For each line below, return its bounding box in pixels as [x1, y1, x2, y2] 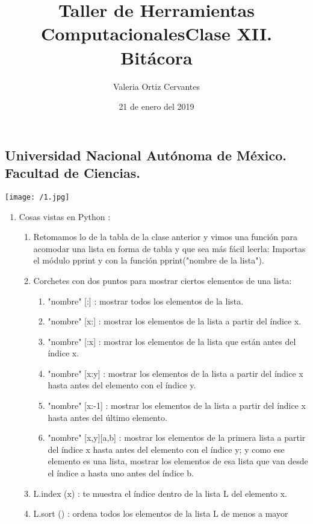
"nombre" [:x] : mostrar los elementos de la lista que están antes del [48, 335, 296, 347]
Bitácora [120, 45, 193, 69]
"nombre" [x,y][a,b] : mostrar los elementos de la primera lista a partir [48, 431, 306, 444]
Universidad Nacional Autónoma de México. [5, 145, 287, 164]
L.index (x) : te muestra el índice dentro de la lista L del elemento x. [33, 487, 287, 499]
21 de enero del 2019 [119, 100, 194, 113]
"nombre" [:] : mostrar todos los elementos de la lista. [48, 294, 244, 307]
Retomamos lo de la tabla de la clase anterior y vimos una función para [33, 230, 298, 243]
